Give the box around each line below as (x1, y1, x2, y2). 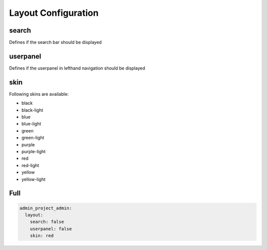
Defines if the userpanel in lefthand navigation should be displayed (9, 65, 145, 71)
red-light (21, 162, 40, 168)
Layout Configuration (9, 7, 99, 18)
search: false (30, 219, 64, 225)
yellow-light (21, 176, 45, 182)
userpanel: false (30, 226, 72, 232)
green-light (21, 135, 44, 141)
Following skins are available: (9, 91, 69, 97)
